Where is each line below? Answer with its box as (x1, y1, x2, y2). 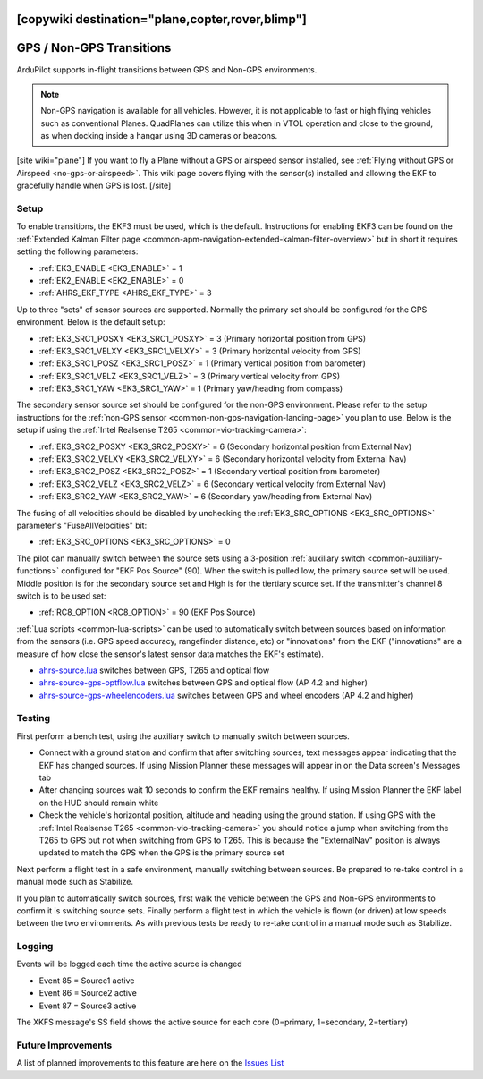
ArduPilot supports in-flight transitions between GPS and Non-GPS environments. (16, 64, 318, 75)
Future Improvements (16, 1039, 113, 1051)
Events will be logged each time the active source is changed (16, 958, 242, 970)
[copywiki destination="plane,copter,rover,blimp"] (16, 12, 308, 27)
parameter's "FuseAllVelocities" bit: (16, 520, 148, 531)
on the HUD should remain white (38, 797, 159, 808)
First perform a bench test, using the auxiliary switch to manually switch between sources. (16, 730, 351, 742)
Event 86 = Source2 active (38, 988, 138, 998)
